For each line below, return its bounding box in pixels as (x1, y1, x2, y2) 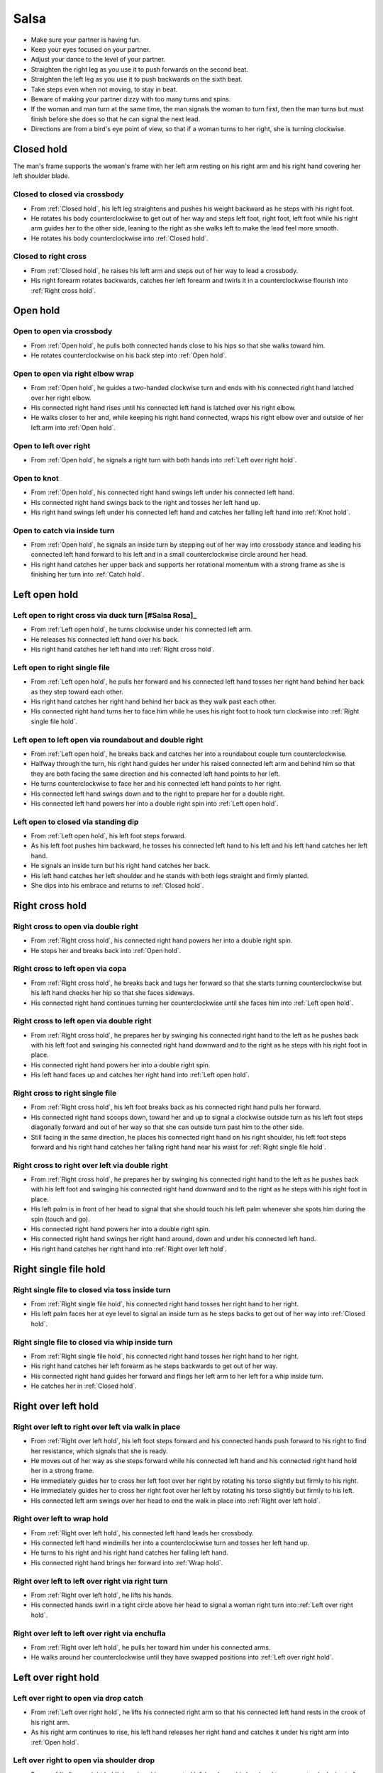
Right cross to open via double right (13, 921, 138, 931)
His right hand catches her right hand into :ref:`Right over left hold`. (30, 1245, 227, 1253)
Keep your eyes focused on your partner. (30, 45, 151, 53)
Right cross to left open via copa (13, 964, 127, 974)
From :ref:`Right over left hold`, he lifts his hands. (30, 1591, 174, 1599)
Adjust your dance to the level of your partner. (30, 55, 166, 64)
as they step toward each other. (30, 687, 123, 696)
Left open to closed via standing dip (13, 816, 139, 826)
